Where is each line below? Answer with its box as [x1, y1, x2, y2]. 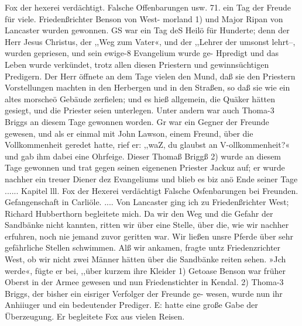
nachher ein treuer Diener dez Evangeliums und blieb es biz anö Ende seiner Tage [5, 172, 298, 185]
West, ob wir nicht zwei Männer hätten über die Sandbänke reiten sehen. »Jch [5, 253, 286, 265]
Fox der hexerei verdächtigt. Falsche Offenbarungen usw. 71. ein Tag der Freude [5, 1, 291, 13]
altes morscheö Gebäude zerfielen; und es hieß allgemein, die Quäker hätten [5, 92, 276, 105]
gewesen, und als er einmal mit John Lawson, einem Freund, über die [5, 127, 253, 139]
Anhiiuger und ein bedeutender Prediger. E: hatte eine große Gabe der [5, 299, 258, 311]
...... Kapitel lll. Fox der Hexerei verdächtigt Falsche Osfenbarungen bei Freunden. [5, 184, 298, 196]
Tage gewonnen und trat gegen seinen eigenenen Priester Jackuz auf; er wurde [5, 161, 285, 174]
